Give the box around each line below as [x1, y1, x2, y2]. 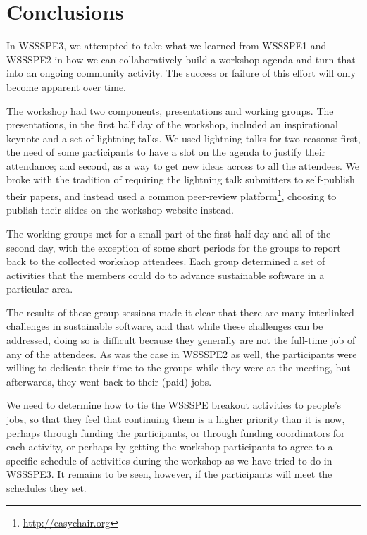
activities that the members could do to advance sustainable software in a [6, 267, 325, 282]
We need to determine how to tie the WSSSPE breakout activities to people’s [6, 398, 342, 412]
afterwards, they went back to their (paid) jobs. [6, 374, 212, 388]
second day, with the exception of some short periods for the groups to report [6, 240, 341, 254]
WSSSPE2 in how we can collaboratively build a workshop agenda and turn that [6, 51, 356, 66]
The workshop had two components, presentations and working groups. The [6, 103, 334, 118]
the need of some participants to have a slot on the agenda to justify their [6, 144, 326, 159]
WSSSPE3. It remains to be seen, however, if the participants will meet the [6, 467, 332, 481]
